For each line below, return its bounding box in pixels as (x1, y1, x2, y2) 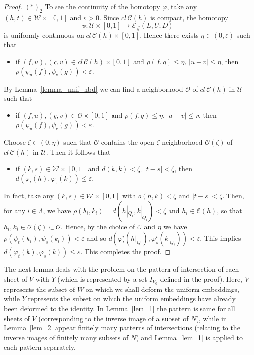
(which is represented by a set (57, 273, 147, 284)
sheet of (4, 273, 28, 284)
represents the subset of (4, 284, 75, 294)
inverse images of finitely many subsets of (4, 332, 129, 342)
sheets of (4, 313, 30, 323)
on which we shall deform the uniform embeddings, (85, 284, 239, 294)
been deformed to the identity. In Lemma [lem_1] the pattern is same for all (4, 303, 235, 314)
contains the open (101, 137, 154, 147)
